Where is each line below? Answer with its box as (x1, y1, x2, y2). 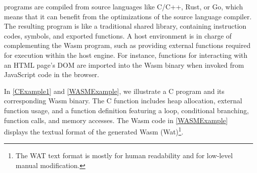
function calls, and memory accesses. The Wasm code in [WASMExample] (4, 115, 228, 125)
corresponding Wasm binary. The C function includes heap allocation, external (4, 95, 242, 106)
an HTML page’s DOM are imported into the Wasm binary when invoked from (4, 59, 244, 70)
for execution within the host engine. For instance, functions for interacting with (4, 49, 248, 60)
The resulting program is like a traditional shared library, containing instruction (4, 21, 247, 31)
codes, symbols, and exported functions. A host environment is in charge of (4, 30, 232, 41)
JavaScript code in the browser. (4, 69, 99, 80)
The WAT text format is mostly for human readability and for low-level (15, 150, 233, 161)
